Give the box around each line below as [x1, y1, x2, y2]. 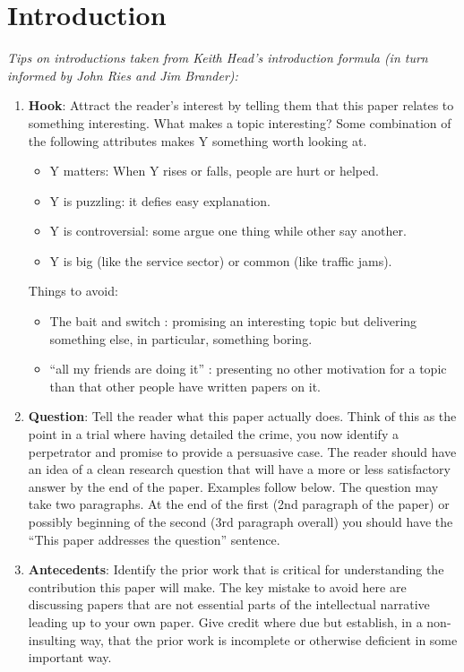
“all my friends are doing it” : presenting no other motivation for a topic [49, 359, 447, 378]
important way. [28, 648, 112, 667]
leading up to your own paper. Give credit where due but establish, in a [28, 612, 423, 631]
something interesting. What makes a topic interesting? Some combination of [28, 113, 451, 132]
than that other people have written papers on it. [49, 376, 321, 395]
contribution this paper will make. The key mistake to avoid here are [28, 577, 407, 596]
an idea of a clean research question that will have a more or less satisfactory [28, 460, 451, 478]
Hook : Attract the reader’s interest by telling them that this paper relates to [28, 96, 454, 115]
